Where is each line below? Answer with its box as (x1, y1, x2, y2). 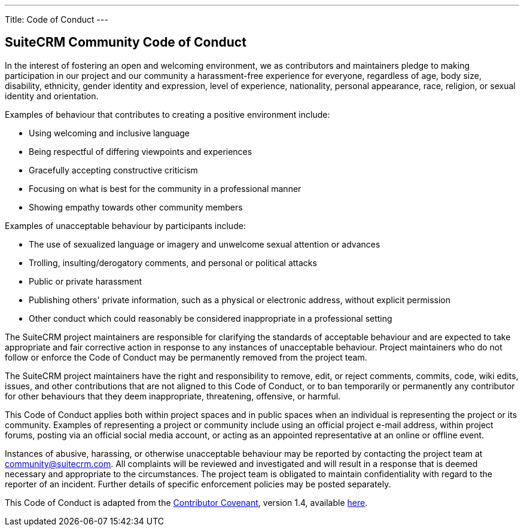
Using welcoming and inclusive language (29, 127, 190, 138)
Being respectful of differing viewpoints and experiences (29, 146, 252, 157)
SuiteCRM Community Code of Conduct (5, 35, 246, 50)
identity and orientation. (5, 90, 99, 101)
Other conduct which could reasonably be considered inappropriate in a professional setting (29, 313, 392, 324)
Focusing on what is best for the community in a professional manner (29, 183, 301, 194)
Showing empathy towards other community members (29, 202, 243, 212)
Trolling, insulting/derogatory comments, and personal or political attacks (29, 257, 317, 268)
